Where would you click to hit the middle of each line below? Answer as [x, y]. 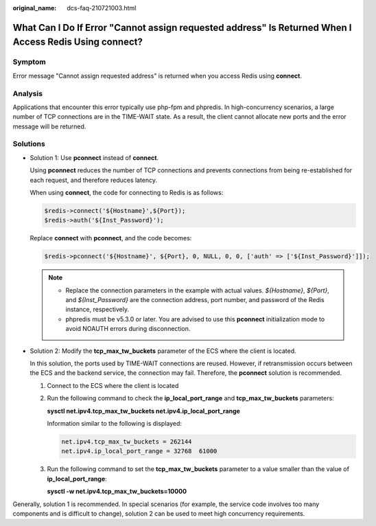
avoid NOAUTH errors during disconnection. [128, 329]
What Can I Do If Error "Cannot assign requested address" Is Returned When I [182, 27]
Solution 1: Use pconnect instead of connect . [94, 157]
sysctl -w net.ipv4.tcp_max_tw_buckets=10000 [117, 492]
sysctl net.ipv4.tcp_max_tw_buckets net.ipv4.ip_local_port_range [143, 411]
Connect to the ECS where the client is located [113, 385]
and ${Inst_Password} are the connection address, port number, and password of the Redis [195, 300]
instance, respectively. [97, 310]
